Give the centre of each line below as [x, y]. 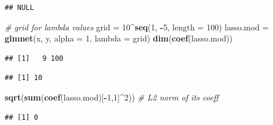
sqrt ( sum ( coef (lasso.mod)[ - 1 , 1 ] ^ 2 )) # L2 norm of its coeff [112, 97]
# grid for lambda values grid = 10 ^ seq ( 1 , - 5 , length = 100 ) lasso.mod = [137, 27]
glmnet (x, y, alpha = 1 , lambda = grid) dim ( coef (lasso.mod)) [119, 38]
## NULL [20, 8]
